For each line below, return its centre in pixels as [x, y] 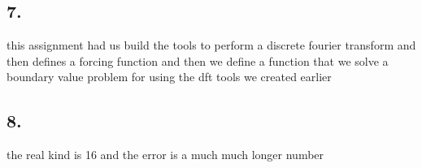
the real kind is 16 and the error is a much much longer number [165, 155]
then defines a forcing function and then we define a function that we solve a [198, 60]
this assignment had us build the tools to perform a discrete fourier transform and [211, 45]
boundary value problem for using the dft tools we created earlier [169, 77]
